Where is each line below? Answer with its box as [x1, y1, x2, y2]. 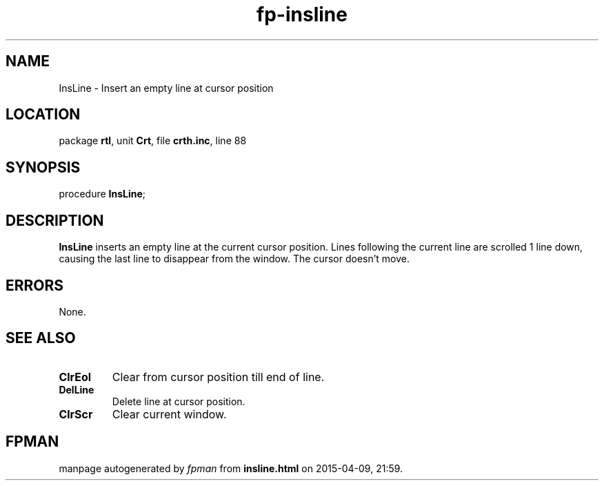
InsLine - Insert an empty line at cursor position [59, 81, 274, 94]
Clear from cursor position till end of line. [112, 369, 325, 384]
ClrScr [59, 407, 93, 421]
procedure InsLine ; [59, 188, 146, 200]
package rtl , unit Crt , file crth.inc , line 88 [59, 135, 247, 147]
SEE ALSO [6, 329, 76, 347]
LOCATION [6, 106, 81, 124]
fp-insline [256, 3, 348, 26]
